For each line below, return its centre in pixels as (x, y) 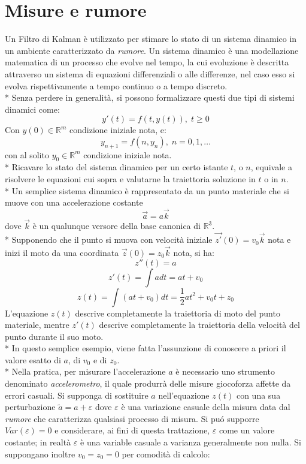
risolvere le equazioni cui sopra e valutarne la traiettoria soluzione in (130, 179)
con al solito (27, 154)
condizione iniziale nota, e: (118, 130)
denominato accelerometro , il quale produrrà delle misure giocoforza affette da (148, 383)
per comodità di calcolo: (166, 454)
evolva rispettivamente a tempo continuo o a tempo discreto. (116, 85)
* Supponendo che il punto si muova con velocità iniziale (109, 239)
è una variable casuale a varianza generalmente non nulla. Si (191, 442)
